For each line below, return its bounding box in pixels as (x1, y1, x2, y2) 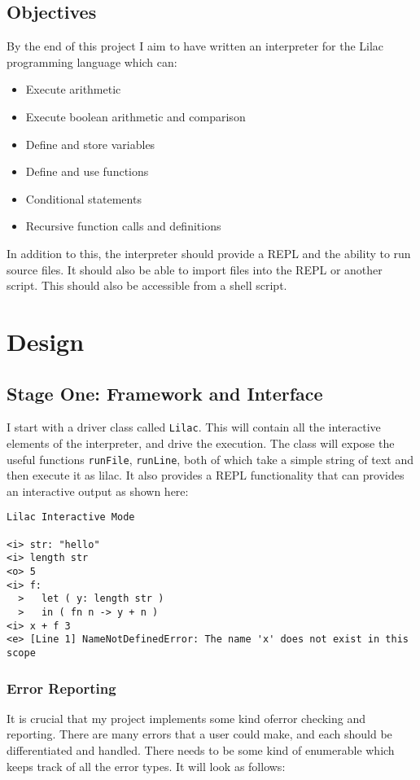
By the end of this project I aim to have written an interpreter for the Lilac (7, 37, 384, 55)
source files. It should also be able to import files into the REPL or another (7, 261, 383, 278)
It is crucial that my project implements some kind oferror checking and (7, 709, 366, 726)
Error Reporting (7, 677, 116, 698)
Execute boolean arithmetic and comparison (25, 107, 246, 125)
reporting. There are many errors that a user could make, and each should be (7, 725, 392, 743)
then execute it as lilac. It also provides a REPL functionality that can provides (7, 467, 405, 484)
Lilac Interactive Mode (7, 511, 135, 524)
